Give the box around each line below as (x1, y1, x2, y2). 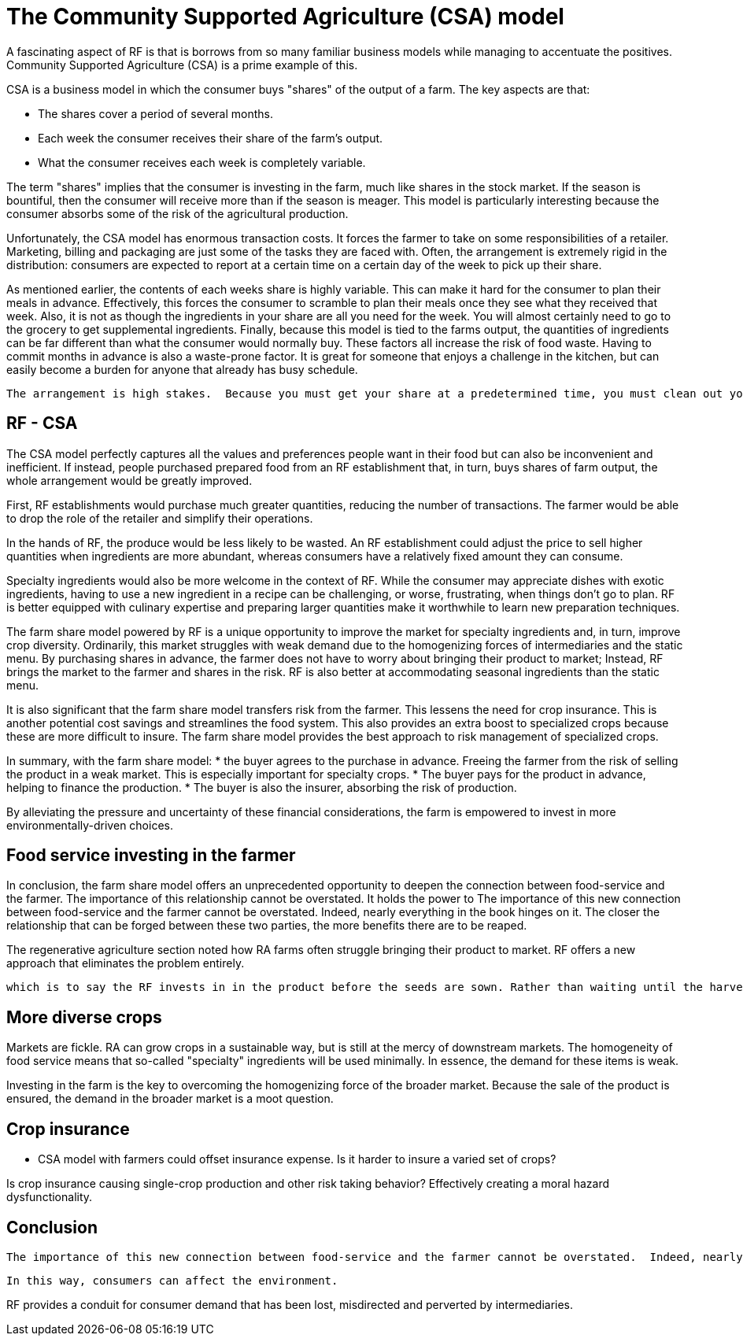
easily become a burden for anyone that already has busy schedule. (6, 362, 358, 376)
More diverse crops (6, 1007, 162, 1027)
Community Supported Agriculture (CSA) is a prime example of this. (6, 57, 358, 72)
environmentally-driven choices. (6, 818, 173, 832)
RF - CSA (6, 413, 78, 434)
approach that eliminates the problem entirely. (6, 956, 245, 970)
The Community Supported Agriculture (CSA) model (6, 3, 564, 30)
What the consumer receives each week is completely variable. (38, 155, 366, 169)
